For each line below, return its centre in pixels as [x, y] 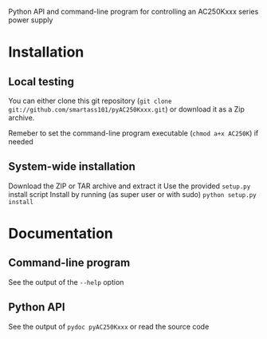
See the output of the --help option [66, 282]
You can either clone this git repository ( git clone [90, 101]
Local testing [41, 82]
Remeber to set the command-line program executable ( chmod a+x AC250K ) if [133, 133]
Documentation [61, 234]
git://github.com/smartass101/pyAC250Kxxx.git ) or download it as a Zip [127, 109]
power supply [31, 20]
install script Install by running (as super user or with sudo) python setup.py [132, 194]
